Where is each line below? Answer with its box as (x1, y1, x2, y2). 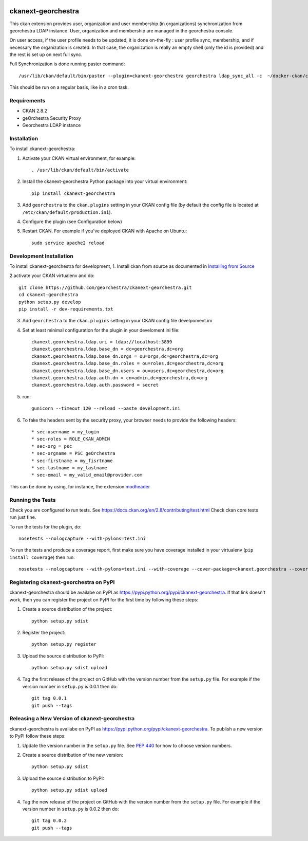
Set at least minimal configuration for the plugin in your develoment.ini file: (22, 327, 180, 333)
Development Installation (9, 252, 74, 260)
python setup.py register (31, 642, 97, 647)
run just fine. (9, 514, 36, 520)
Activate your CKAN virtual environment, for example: (22, 155, 136, 161)
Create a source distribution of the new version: (22, 752, 123, 758)
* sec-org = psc (31, 443, 72, 449)
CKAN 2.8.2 (22, 108, 47, 114)
